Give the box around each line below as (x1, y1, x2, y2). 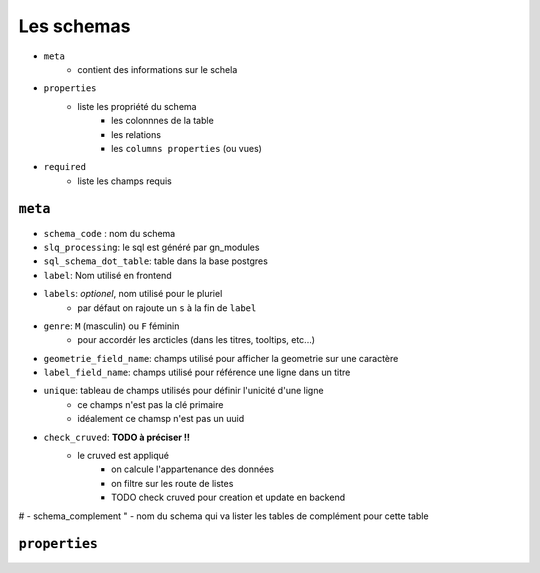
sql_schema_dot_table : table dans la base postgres (43, 255, 269, 267)
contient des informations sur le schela (77, 63, 238, 75)
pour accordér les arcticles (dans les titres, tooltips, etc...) (77, 334, 315, 346)
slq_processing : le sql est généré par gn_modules (43, 241, 260, 253)
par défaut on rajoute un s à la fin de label (77, 301, 257, 314)
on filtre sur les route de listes (111, 477, 234, 489)
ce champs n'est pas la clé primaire (77, 398, 224, 410)
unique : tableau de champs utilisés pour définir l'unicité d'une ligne (43, 385, 324, 397)
